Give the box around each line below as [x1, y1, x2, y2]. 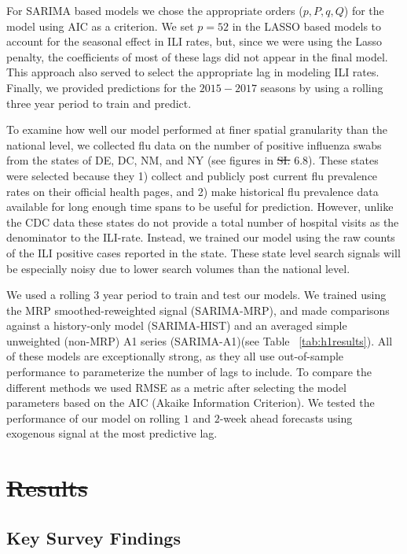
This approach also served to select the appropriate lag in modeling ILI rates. [6, 64, 379, 80]
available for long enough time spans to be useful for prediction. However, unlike [6, 198, 394, 215]
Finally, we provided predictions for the [6, 79, 196, 95]
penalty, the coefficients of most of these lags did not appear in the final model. [6, 48, 388, 65]
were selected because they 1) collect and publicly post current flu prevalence [6, 167, 378, 183]
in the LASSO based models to [232, 17, 382, 34]
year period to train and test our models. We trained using [103, 286, 387, 303]
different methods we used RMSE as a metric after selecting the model [6, 379, 346, 395]
